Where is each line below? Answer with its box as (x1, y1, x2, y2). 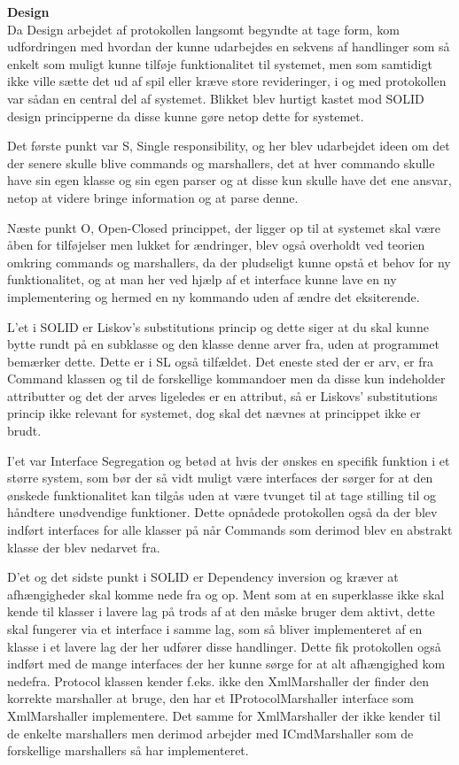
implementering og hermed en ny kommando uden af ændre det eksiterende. (7, 287, 420, 305)
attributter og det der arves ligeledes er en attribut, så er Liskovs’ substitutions (7, 386, 438, 405)
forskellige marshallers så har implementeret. (7, 741, 249, 760)
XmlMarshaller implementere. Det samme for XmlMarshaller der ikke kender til (7, 706, 441, 724)
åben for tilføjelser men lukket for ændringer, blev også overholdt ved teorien (7, 236, 425, 254)
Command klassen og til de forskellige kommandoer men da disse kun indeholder (7, 369, 446, 388)
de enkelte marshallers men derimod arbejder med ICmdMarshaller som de (7, 723, 414, 742)
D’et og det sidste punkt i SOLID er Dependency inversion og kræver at (7, 568, 399, 586)
